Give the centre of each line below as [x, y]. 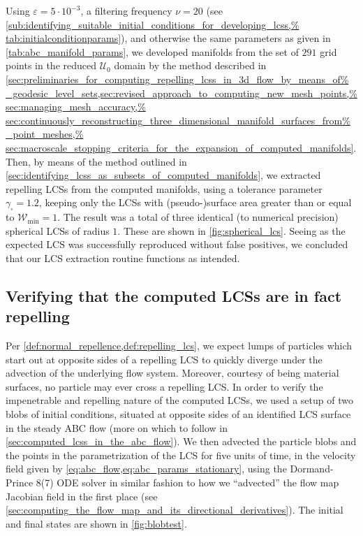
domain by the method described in [190, 65]
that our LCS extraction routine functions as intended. [123, 258]
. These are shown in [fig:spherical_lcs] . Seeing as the [231, 230]
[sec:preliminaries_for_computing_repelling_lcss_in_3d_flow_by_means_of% [177, 79]
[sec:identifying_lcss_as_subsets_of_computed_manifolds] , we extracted [163, 175]
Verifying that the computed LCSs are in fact [174, 295]
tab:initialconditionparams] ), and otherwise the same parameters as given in [168, 38]
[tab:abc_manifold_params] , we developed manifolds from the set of [152, 51]
